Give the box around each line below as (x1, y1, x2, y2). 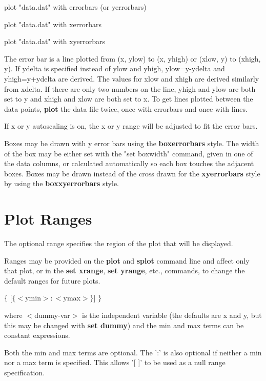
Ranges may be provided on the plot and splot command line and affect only (4, 255, 250, 266)
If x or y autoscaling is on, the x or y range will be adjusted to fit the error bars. (4, 121, 258, 131)
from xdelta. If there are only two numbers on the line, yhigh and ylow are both (4, 83, 256, 94)
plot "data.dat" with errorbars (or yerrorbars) (4, 2, 147, 12)
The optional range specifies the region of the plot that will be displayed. (4, 238, 233, 249)
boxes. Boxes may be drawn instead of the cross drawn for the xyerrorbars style (4, 168, 260, 178)
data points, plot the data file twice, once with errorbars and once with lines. (4, 103, 248, 114)
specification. (4, 367, 45, 377)
